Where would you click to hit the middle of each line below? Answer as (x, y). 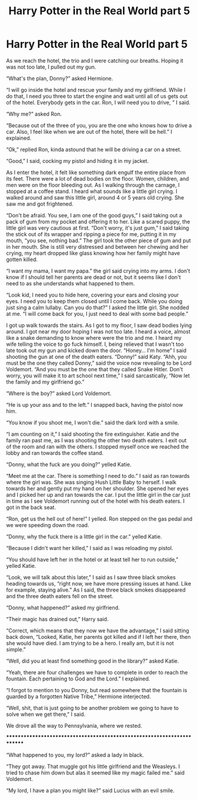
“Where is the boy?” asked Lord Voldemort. (59, 393)
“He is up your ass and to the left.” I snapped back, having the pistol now (95, 404)
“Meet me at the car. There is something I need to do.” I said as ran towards (98, 475)
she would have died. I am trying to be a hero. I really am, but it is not (90, 643)
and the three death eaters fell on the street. (60, 596)
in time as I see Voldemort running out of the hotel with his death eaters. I (95, 501)
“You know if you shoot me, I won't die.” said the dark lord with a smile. (92, 422)
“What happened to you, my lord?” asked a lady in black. (75, 755)
